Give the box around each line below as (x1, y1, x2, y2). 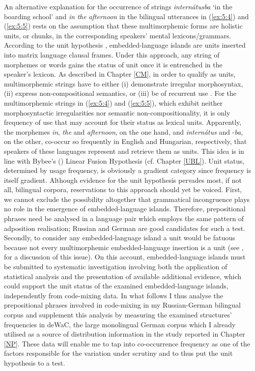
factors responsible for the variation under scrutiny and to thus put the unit (4, 348, 233, 358)
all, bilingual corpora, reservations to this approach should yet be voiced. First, (4, 184, 242, 195)
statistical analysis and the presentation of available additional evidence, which (4, 271, 242, 281)
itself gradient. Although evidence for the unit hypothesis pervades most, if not (4, 174, 242, 185)
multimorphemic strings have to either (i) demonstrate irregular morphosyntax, (4, 78, 243, 88)
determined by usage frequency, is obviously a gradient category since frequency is (4, 165, 252, 175)
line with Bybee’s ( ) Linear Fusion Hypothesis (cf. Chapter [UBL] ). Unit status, (4, 155, 245, 166)
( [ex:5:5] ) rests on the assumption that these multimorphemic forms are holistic (4, 21, 243, 31)
